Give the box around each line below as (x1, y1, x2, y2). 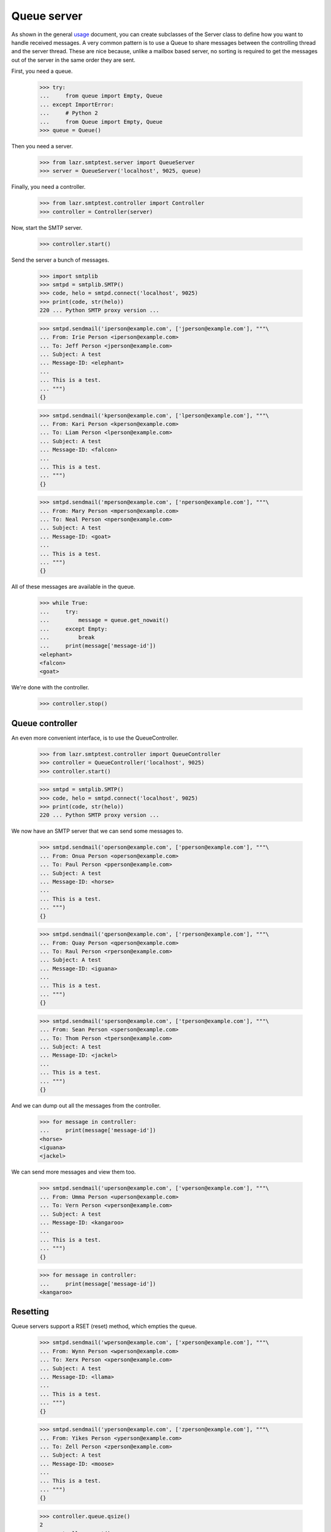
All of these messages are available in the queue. (11, 583, 135, 591)
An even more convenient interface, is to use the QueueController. (11, 734, 179, 741)
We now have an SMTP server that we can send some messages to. (11, 827, 183, 835)
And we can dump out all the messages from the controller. (11, 1102, 161, 1109)
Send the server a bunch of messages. (11, 256, 110, 264)
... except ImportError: (39, 101, 115, 108)
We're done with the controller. (11, 684, 89, 691)
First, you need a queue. (11, 67, 73, 75)
